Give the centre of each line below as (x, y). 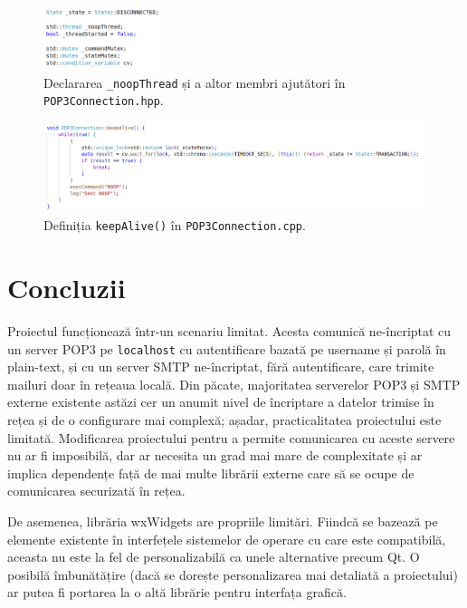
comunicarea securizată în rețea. (96, 491)
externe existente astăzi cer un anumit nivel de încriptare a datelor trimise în (221, 402)
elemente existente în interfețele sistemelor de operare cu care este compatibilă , (227, 539)
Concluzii (67, 288)
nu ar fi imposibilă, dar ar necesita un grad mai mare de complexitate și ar (215, 455)
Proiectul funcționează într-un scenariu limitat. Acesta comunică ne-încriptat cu (229, 330)
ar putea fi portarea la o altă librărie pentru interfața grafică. (177, 592)
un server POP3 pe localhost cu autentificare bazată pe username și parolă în (227, 348)
